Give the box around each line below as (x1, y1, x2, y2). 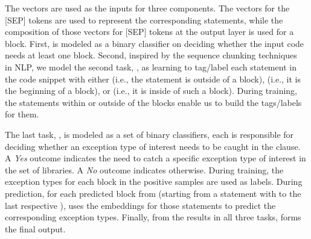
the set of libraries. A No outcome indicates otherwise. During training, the (5, 163, 284, 176)
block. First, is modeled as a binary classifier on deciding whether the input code (5, 37, 304, 49)
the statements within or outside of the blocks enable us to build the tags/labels (5, 96, 302, 108)
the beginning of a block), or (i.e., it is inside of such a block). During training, (5, 84, 297, 97)
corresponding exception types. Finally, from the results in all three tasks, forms (5, 211, 301, 223)
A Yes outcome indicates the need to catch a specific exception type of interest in (5, 152, 306, 164)
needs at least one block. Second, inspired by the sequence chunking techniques (5, 49, 297, 61)
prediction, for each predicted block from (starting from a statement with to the (5, 187, 301, 199)
